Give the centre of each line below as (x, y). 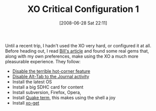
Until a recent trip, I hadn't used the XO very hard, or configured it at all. (78, 45)
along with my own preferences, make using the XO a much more (72, 56)
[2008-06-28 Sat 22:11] (83, 23)
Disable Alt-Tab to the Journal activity (51, 76)
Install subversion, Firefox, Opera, (47, 92)
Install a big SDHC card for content (48, 87)
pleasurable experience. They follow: (43, 61)
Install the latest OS (32, 82)
